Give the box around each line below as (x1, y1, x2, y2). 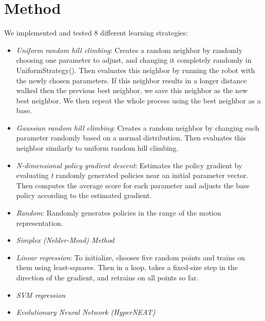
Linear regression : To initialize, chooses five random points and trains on (16, 252, 245, 262)
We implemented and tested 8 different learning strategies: (4, 27, 188, 38)
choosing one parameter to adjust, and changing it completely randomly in (16, 55, 252, 65)
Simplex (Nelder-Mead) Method (16, 235, 115, 245)
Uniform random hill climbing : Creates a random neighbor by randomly (16, 44, 243, 55)
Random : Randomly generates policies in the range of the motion (16, 207, 221, 218)
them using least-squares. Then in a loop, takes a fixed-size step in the (16, 262, 238, 273)
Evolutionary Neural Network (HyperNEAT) (16, 307, 156, 317)
